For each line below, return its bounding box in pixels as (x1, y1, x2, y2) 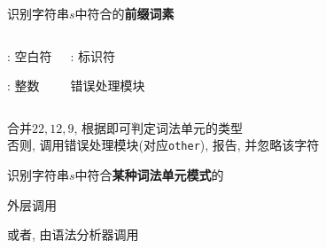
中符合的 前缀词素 (74, 4, 175, 22)
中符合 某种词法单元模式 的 (74, 166, 224, 184)
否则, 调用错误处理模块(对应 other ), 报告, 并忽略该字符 (7, 136, 320, 154)
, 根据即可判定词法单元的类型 (74, 118, 244, 136)
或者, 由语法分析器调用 (7, 225, 139, 244)
